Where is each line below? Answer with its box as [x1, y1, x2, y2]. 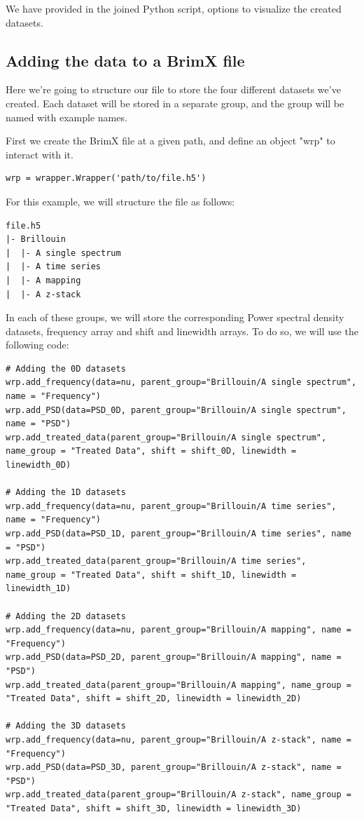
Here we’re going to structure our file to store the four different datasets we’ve [6, 82, 341, 97]
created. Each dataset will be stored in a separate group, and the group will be [6, 95, 344, 110]
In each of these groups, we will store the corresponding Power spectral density [6, 310, 344, 325]
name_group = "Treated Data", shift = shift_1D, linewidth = [6, 569, 297, 580]
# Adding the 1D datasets [6, 487, 126, 498]
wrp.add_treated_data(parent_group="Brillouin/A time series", [6, 556, 307, 567]
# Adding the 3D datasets [6, 721, 126, 731]
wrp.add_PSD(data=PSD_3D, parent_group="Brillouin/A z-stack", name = [6, 762, 342, 773]
